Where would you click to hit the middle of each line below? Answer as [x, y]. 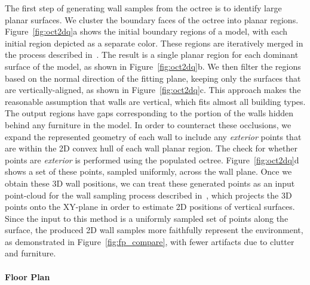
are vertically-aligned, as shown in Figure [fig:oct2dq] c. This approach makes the [153, 90]
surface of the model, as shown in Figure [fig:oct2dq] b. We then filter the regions [153, 66]
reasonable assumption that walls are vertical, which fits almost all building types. [155, 101]
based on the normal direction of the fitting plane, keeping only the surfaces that [153, 78]
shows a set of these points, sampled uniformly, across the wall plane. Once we [148, 171]
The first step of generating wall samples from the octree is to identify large [143, 8]
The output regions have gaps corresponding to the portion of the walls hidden [149, 113]
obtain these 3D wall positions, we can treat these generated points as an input [150, 183]
